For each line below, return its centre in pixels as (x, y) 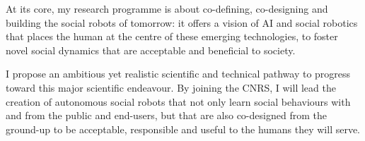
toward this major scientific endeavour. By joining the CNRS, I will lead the (171, 87)
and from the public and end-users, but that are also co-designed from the (166, 115)
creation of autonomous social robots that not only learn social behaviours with (178, 101)
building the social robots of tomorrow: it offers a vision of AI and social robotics (182, 22)
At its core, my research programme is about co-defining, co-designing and (167, 8)
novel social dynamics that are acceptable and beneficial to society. (151, 50)
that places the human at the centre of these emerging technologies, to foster (172, 36)
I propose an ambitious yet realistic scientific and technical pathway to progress (178, 74)
